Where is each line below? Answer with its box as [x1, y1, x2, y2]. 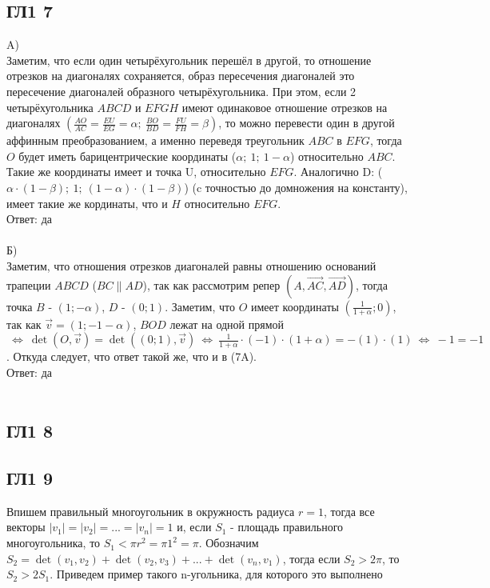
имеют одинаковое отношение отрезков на [181, 98, 388, 115]
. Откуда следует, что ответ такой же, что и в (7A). [6, 348, 257, 365]
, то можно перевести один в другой [218, 114, 395, 131]
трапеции [6, 276, 51, 293]
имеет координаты [251, 298, 339, 314]
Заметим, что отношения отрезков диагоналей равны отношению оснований [6, 257, 376, 274]
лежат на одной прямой [169, 315, 285, 332]
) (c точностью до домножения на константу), [184, 178, 408, 195]
